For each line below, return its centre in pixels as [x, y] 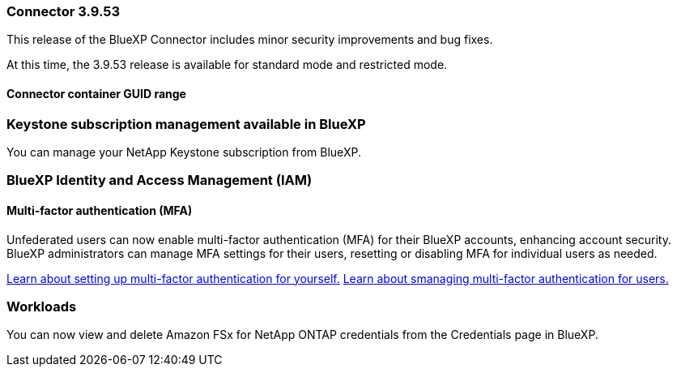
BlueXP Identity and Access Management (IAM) [160, 180]
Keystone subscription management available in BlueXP [186, 124]
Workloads [42, 306]
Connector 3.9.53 [63, 11]
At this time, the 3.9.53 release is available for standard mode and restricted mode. [227, 65]
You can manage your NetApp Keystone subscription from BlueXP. [184, 152]
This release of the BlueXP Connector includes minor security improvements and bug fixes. [250, 40]
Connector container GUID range [96, 93]
